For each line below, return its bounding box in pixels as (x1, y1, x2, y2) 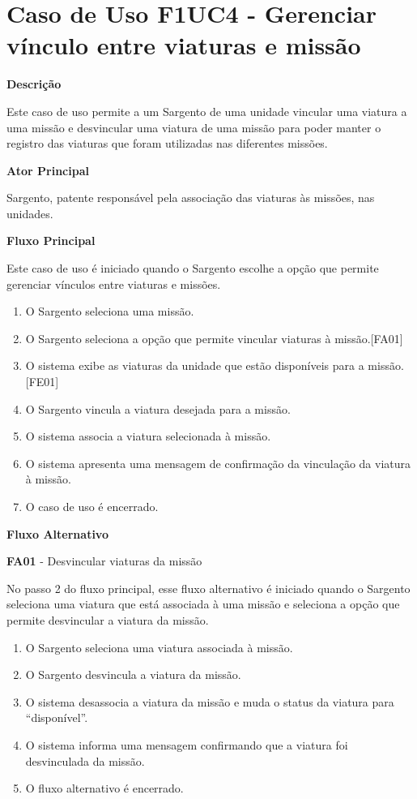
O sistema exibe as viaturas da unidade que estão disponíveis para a (25, 357, 364, 374)
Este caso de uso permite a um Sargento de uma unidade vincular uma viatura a (6, 102, 407, 119)
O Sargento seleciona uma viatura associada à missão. (25, 638, 293, 655)
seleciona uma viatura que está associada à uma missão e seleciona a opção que (6, 595, 400, 612)
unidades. (6, 204, 53, 221)
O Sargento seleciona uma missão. (25, 303, 194, 320)
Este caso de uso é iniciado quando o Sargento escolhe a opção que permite (6, 260, 379, 277)
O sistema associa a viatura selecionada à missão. (25, 427, 271, 445)
